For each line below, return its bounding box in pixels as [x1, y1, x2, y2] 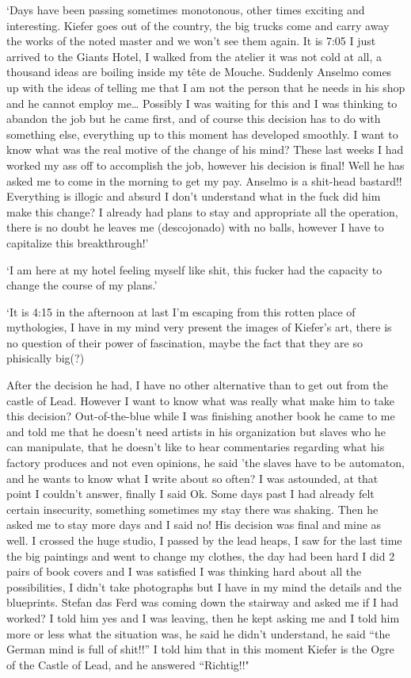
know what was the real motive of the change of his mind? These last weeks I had [6, 141, 404, 158]
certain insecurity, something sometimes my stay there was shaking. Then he [6, 500, 379, 517]
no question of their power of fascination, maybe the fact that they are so [6, 334, 363, 350]
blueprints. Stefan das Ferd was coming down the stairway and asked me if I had [6, 594, 398, 611]
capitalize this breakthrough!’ [6, 234, 149, 251]
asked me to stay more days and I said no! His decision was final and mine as [6, 516, 382, 533]
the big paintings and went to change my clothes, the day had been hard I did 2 [6, 547, 395, 564]
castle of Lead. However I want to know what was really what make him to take [6, 392, 394, 408]
